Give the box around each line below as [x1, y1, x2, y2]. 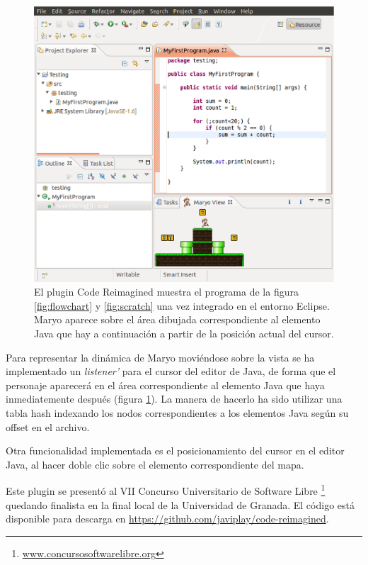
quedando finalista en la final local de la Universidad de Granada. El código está [6, 497, 355, 512]
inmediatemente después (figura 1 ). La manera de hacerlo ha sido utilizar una [6, 391, 343, 406]
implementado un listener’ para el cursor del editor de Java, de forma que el [6, 364, 336, 379]
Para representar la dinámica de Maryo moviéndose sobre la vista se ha [6, 349, 315, 364]
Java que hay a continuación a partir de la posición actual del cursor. [34, 325, 334, 340]
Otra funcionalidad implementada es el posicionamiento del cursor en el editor [6, 443, 345, 458]
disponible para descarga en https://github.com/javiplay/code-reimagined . [6, 511, 329, 526]
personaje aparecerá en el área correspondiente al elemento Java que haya [6, 377, 325, 392]
